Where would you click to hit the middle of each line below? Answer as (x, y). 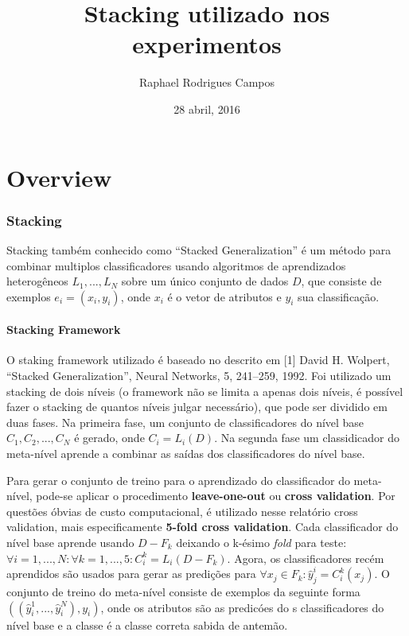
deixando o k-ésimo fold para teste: (261, 543)
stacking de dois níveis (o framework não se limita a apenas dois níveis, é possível (205, 391)
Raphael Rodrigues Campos (207, 82)
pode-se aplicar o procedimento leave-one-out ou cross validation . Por (216, 496)
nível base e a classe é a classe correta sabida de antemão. (147, 624)
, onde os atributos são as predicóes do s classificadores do (242, 607)
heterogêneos (37, 281)
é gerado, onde (109, 438)
